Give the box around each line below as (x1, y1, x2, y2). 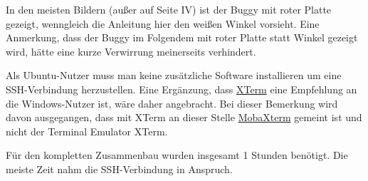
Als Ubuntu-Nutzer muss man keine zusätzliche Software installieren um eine (6, 68, 342, 83)
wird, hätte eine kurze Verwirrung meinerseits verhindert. (6, 43, 256, 58)
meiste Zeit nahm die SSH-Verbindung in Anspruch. (6, 161, 233, 176)
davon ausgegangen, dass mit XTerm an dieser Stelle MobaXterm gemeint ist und (6, 110, 362, 125)
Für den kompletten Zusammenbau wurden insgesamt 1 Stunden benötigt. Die (6, 148, 348, 162)
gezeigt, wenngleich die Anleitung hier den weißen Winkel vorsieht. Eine (6, 16, 320, 31)
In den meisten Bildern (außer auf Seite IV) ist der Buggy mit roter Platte (6, 2, 332, 16)
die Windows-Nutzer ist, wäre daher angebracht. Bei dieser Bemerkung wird (6, 95, 338, 110)
